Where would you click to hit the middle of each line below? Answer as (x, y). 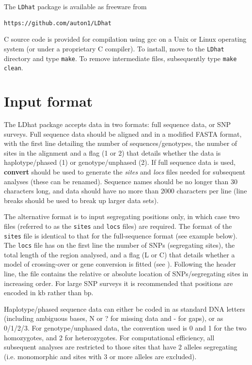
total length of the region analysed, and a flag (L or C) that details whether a (119, 254)
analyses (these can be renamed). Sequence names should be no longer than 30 (121, 181)
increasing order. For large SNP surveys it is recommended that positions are (118, 283)
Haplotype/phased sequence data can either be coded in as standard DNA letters (125, 309)
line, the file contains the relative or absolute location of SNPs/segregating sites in (126, 274)
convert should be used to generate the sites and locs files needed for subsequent (125, 171)
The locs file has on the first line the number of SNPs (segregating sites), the (119, 245)
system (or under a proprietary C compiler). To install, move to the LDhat (114, 48)
